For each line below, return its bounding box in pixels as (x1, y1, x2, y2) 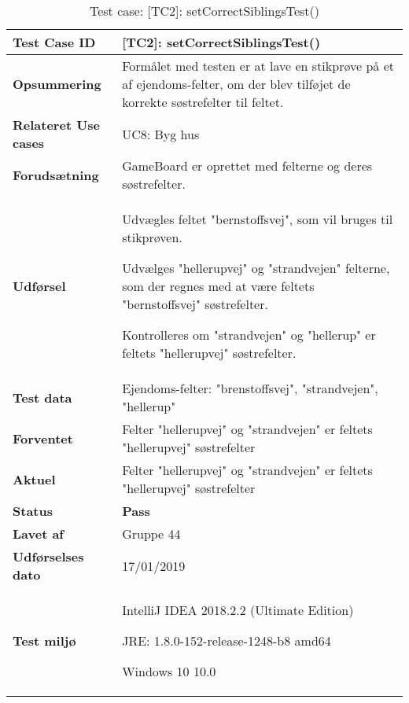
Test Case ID (13, 33, 96, 51)
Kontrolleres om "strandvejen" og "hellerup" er (122, 326, 376, 344)
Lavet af (13, 524, 64, 543)
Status (13, 502, 53, 520)
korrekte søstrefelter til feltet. (122, 93, 284, 111)
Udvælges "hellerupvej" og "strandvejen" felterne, (122, 259, 390, 277)
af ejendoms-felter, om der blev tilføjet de (122, 75, 351, 93)
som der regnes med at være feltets (122, 277, 315, 295)
